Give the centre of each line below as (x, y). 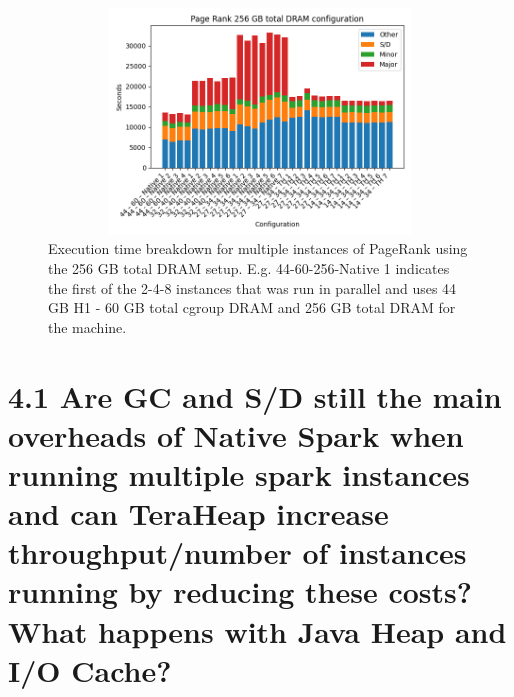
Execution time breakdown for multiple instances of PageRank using (258, 248)
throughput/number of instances (237, 552)
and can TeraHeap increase (198, 513)
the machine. (87, 326)
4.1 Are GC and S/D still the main (255, 395)
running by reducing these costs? (240, 591)
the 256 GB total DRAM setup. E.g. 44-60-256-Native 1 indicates (249, 267)
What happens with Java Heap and (257, 630)
